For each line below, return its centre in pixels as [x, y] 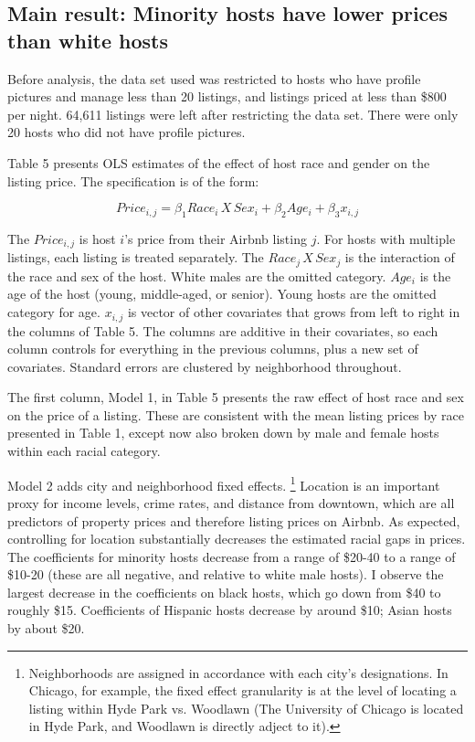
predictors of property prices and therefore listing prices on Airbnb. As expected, [234, 520]
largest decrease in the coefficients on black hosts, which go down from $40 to [224, 592]
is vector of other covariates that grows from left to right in [294, 312]
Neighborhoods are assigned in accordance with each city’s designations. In [238, 672]
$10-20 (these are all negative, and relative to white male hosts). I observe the [226, 574]
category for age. [54, 312]
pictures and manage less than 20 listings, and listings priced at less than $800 [227, 96]
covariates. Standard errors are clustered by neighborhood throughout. [205, 366]
